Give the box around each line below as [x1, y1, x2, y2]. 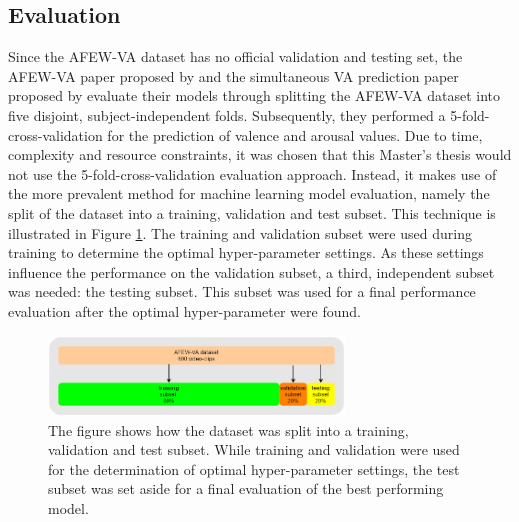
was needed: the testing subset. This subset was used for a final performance [8, 281, 476, 302]
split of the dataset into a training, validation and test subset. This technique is [8, 202, 496, 223]
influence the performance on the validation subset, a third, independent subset [8, 261, 495, 282]
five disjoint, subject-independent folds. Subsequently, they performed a [8, 104, 446, 125]
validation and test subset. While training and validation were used [48, 439, 460, 460]
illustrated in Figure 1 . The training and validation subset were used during [8, 222, 472, 243]
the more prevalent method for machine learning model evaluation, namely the [8, 183, 490, 204]
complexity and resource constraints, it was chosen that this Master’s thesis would [8, 144, 512, 165]
